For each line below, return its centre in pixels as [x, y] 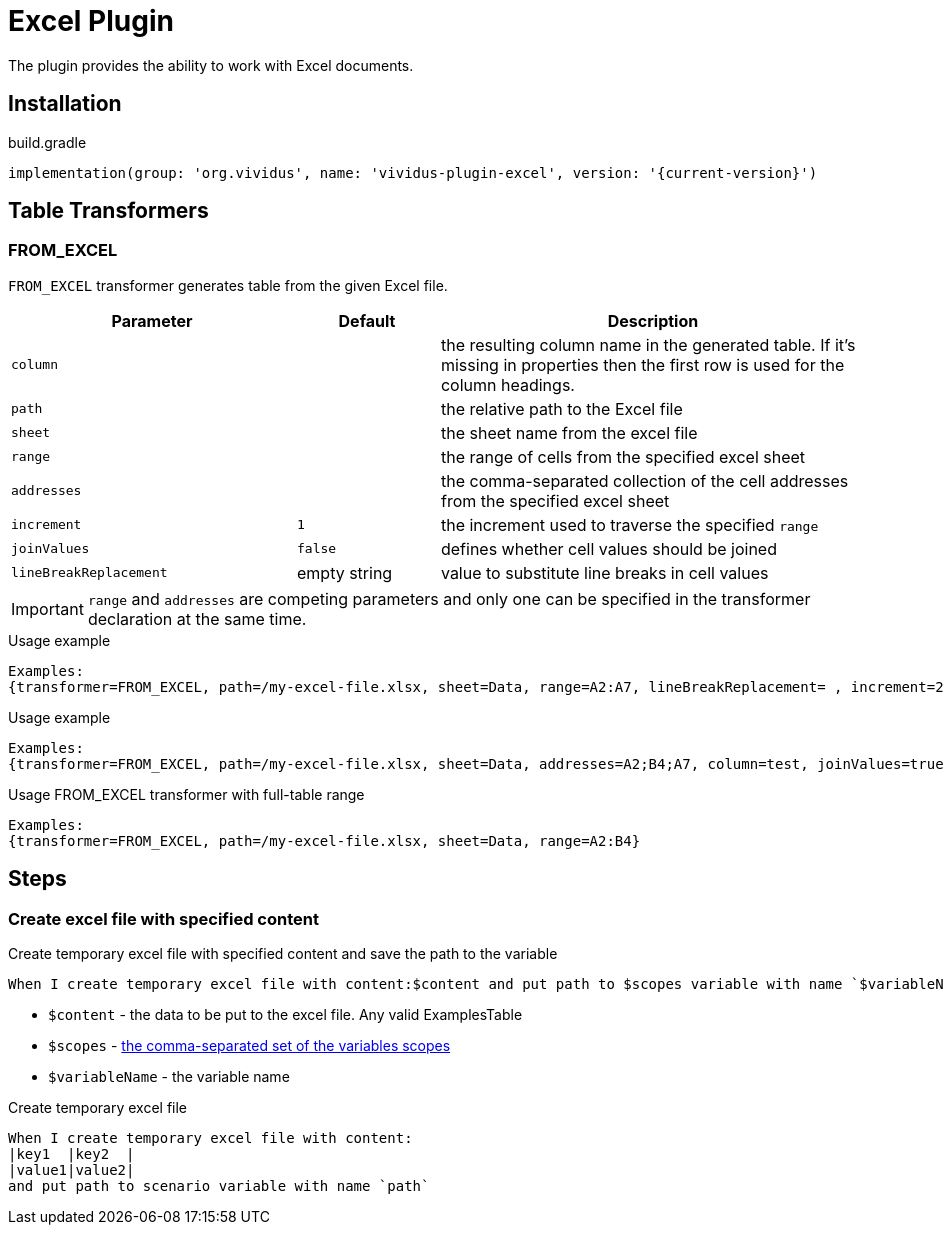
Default [367, 320]
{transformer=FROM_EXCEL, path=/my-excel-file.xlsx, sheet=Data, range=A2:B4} [324, 840]
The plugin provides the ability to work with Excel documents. [211, 65]
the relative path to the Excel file [561, 408]
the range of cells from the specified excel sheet [623, 456]
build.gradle [47, 142]
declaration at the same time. [197, 618]
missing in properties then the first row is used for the [642, 364]
